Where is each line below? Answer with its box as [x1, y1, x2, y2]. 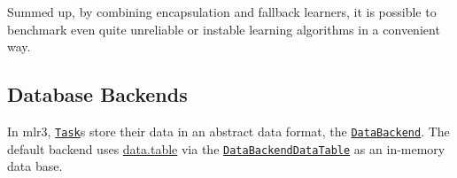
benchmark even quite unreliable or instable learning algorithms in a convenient [7, 19, 440, 38]
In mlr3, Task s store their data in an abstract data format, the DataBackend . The [7, 121, 450, 140]
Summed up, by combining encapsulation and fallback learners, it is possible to [7, 3, 437, 20]
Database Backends [7, 81, 188, 108]
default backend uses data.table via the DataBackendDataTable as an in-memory [7, 139, 445, 158]
